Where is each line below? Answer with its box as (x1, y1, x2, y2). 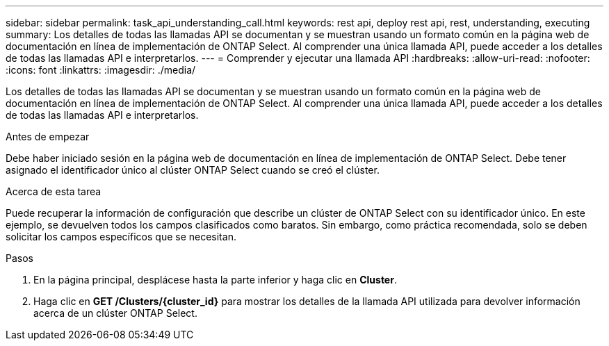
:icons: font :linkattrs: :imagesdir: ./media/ (6, 64, 196, 76)
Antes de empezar (6, 131, 90, 142)
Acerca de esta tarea (6, 186, 101, 197)
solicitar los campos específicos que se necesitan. (6, 231, 236, 242)
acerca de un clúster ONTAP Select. (33, 307, 197, 319)
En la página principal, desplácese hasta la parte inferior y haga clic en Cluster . (33, 274, 397, 286)
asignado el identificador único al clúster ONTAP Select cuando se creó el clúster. (6, 164, 380, 176)
